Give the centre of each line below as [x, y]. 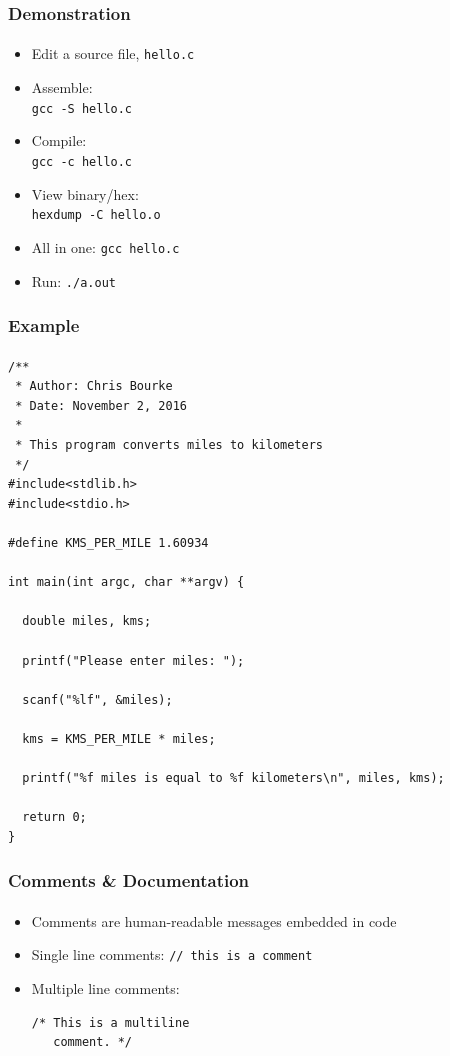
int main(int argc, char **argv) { [126, 582]
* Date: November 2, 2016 [101, 405]
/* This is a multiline [110, 1022]
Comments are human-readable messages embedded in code [214, 920]
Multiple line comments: [105, 988]
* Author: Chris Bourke [94, 386]
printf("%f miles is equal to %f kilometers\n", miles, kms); [233, 778]
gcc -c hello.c [82, 161]
